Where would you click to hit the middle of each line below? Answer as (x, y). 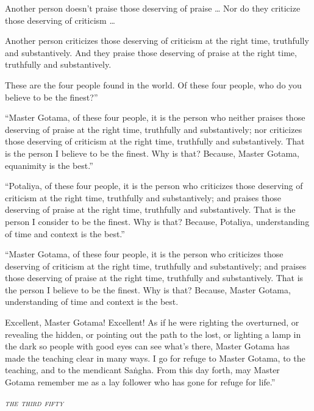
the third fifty (34, 402)
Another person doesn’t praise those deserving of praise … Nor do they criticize (153, 8)
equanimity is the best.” (49, 165)
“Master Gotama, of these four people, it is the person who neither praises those (155, 117)
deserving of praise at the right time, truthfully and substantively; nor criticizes (154, 129)
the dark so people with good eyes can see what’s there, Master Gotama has (147, 346)
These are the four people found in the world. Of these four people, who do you (153, 84)
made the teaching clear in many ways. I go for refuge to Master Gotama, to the (155, 358)
